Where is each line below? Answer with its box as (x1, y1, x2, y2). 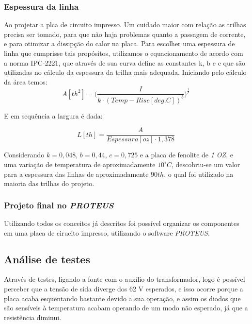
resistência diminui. (4, 312, 62, 322)
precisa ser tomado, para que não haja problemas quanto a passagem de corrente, (4, 29, 246, 39)
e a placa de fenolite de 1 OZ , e (140, 150, 233, 160)
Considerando (4, 150, 45, 160)
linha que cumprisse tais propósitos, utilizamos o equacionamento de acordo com (4, 48, 243, 58)
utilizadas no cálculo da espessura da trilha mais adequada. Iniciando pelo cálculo (4, 67, 247, 77)
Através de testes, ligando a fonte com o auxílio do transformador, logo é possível (4, 274, 245, 284)
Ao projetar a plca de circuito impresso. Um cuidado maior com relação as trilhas (4, 19, 246, 30)
